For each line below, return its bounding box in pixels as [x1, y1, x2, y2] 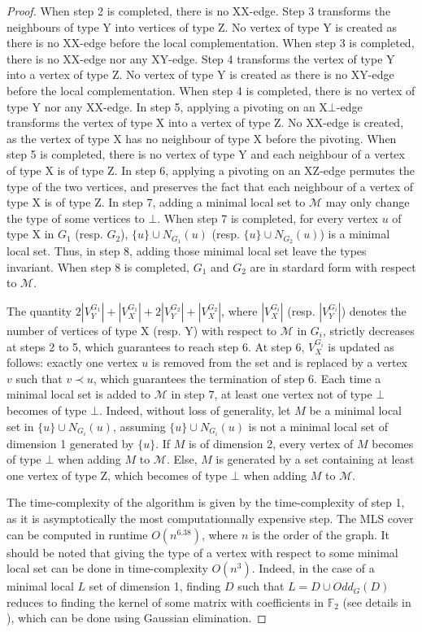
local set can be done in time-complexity [7, 560, 208, 577]
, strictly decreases [323, 321, 415, 338]
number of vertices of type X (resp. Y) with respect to [7, 321, 277, 338]
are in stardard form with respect [250, 258, 416, 275]
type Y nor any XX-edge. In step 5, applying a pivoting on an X [7, 98, 328, 115]
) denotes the [341, 302, 407, 319]
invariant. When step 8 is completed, [7, 258, 189, 275]
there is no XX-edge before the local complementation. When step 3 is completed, [7, 34, 415, 51]
